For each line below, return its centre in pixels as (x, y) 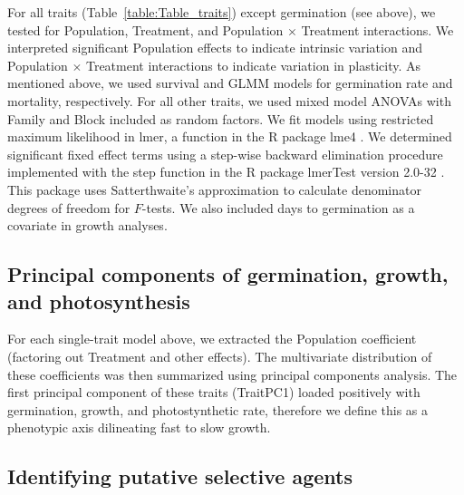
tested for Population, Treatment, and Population (145, 29)
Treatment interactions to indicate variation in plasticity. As (253, 65)
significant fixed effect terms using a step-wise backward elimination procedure (225, 154)
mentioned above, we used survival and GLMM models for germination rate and (230, 83)
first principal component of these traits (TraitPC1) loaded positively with (214, 392)
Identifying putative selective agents (180, 476)
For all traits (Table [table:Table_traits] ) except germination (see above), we (222, 12)
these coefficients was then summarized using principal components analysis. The (232, 374)
